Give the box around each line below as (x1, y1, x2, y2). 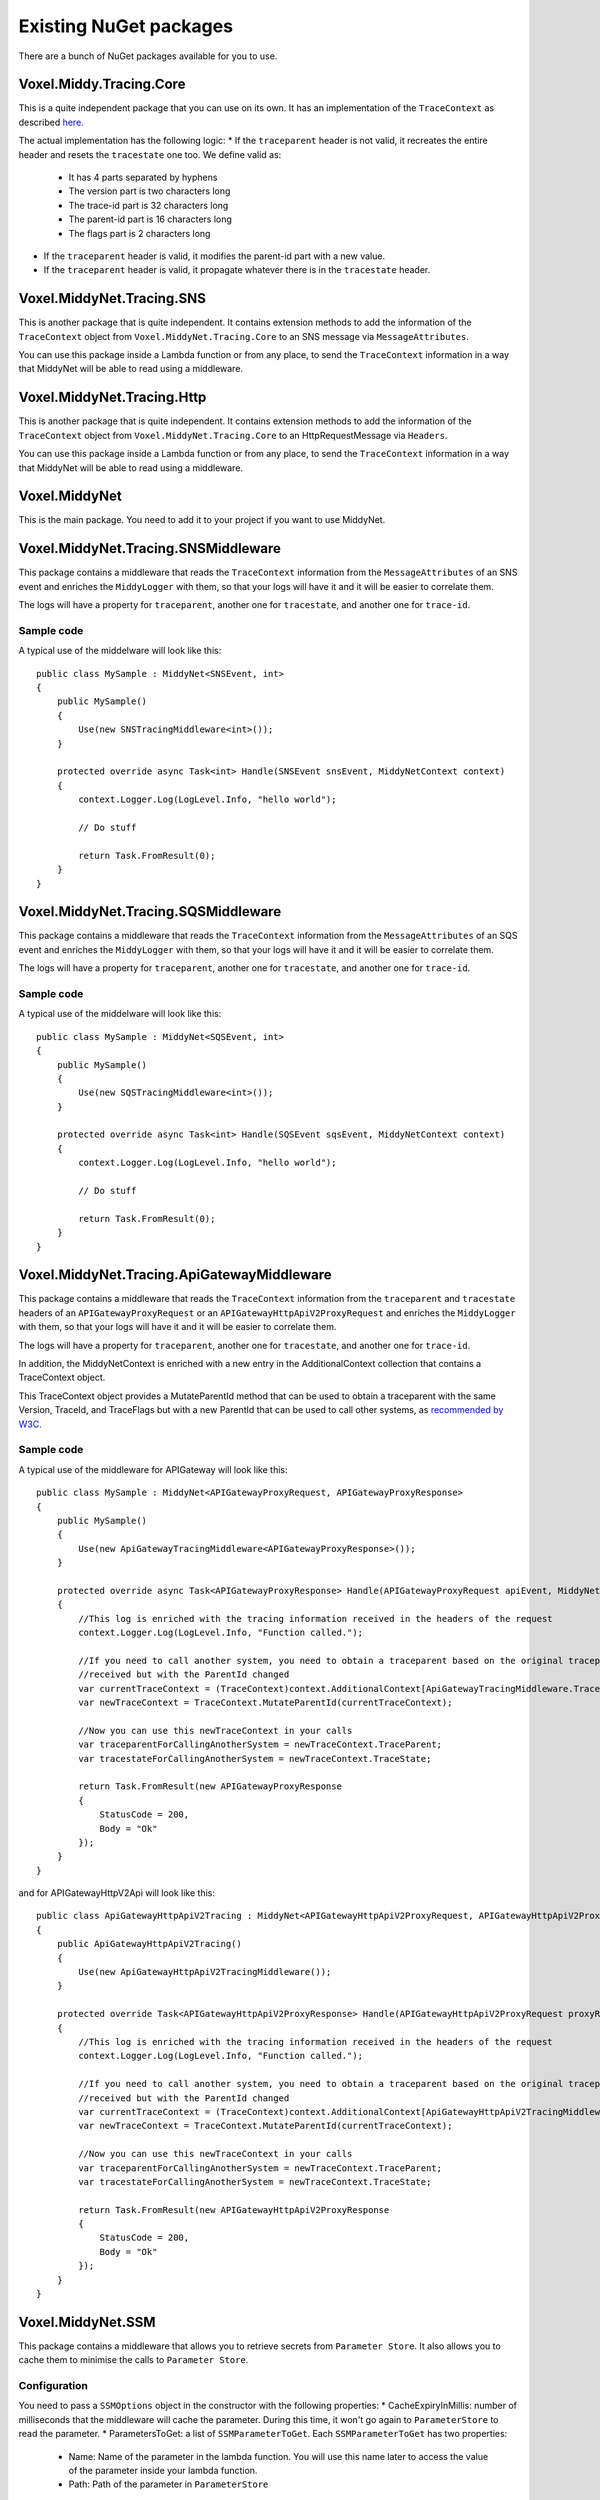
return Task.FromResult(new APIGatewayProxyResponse (78, 1781, 342, 1792)
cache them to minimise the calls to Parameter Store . (18, 2354, 249, 2366)
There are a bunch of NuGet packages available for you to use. (18, 50, 278, 62)
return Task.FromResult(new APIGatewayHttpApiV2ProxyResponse (78, 2204, 390, 2215)
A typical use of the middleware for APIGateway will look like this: (18, 1463, 289, 1475)
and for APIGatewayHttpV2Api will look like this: (18, 1887, 215, 1899)
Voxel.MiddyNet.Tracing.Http (18, 389, 207, 406)
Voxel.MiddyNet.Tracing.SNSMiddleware (18, 540, 282, 557)
